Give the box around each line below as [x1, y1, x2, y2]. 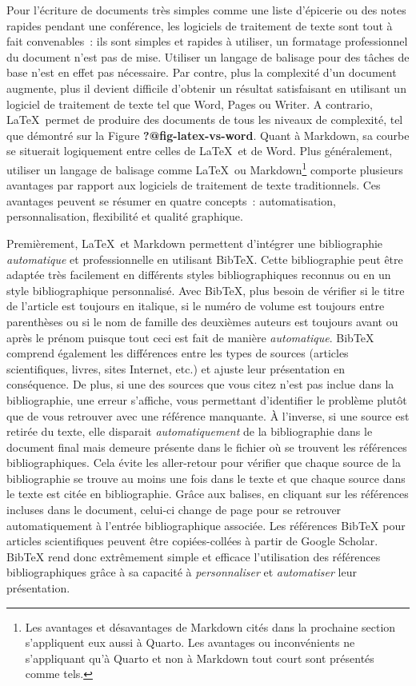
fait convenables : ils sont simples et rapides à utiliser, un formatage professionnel [6, 33, 408, 50]
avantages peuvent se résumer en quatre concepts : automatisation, [6, 192, 336, 209]
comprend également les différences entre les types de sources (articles [6, 345, 349, 361]
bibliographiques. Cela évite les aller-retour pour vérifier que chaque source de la [6, 454, 401, 471]
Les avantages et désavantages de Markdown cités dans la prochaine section [25, 618, 396, 635]
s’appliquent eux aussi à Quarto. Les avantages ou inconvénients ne [25, 634, 355, 651]
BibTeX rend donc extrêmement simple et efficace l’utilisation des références [6, 548, 381, 564]
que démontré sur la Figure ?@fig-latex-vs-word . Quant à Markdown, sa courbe [6, 126, 410, 143]
